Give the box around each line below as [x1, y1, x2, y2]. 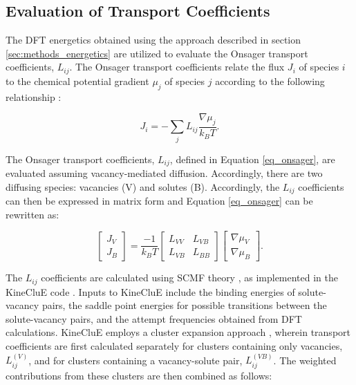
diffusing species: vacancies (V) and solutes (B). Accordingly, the [6, 179, 280, 194]
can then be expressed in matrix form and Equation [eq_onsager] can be [6, 194, 313, 208]
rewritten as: [6, 207, 59, 221]
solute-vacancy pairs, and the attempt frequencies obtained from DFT [6, 311, 302, 326]
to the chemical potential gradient [6, 73, 149, 88]
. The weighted [273, 353, 337, 367]
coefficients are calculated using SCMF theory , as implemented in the [41, 270, 339, 285]
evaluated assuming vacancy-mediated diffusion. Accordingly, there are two [6, 166, 323, 180]
